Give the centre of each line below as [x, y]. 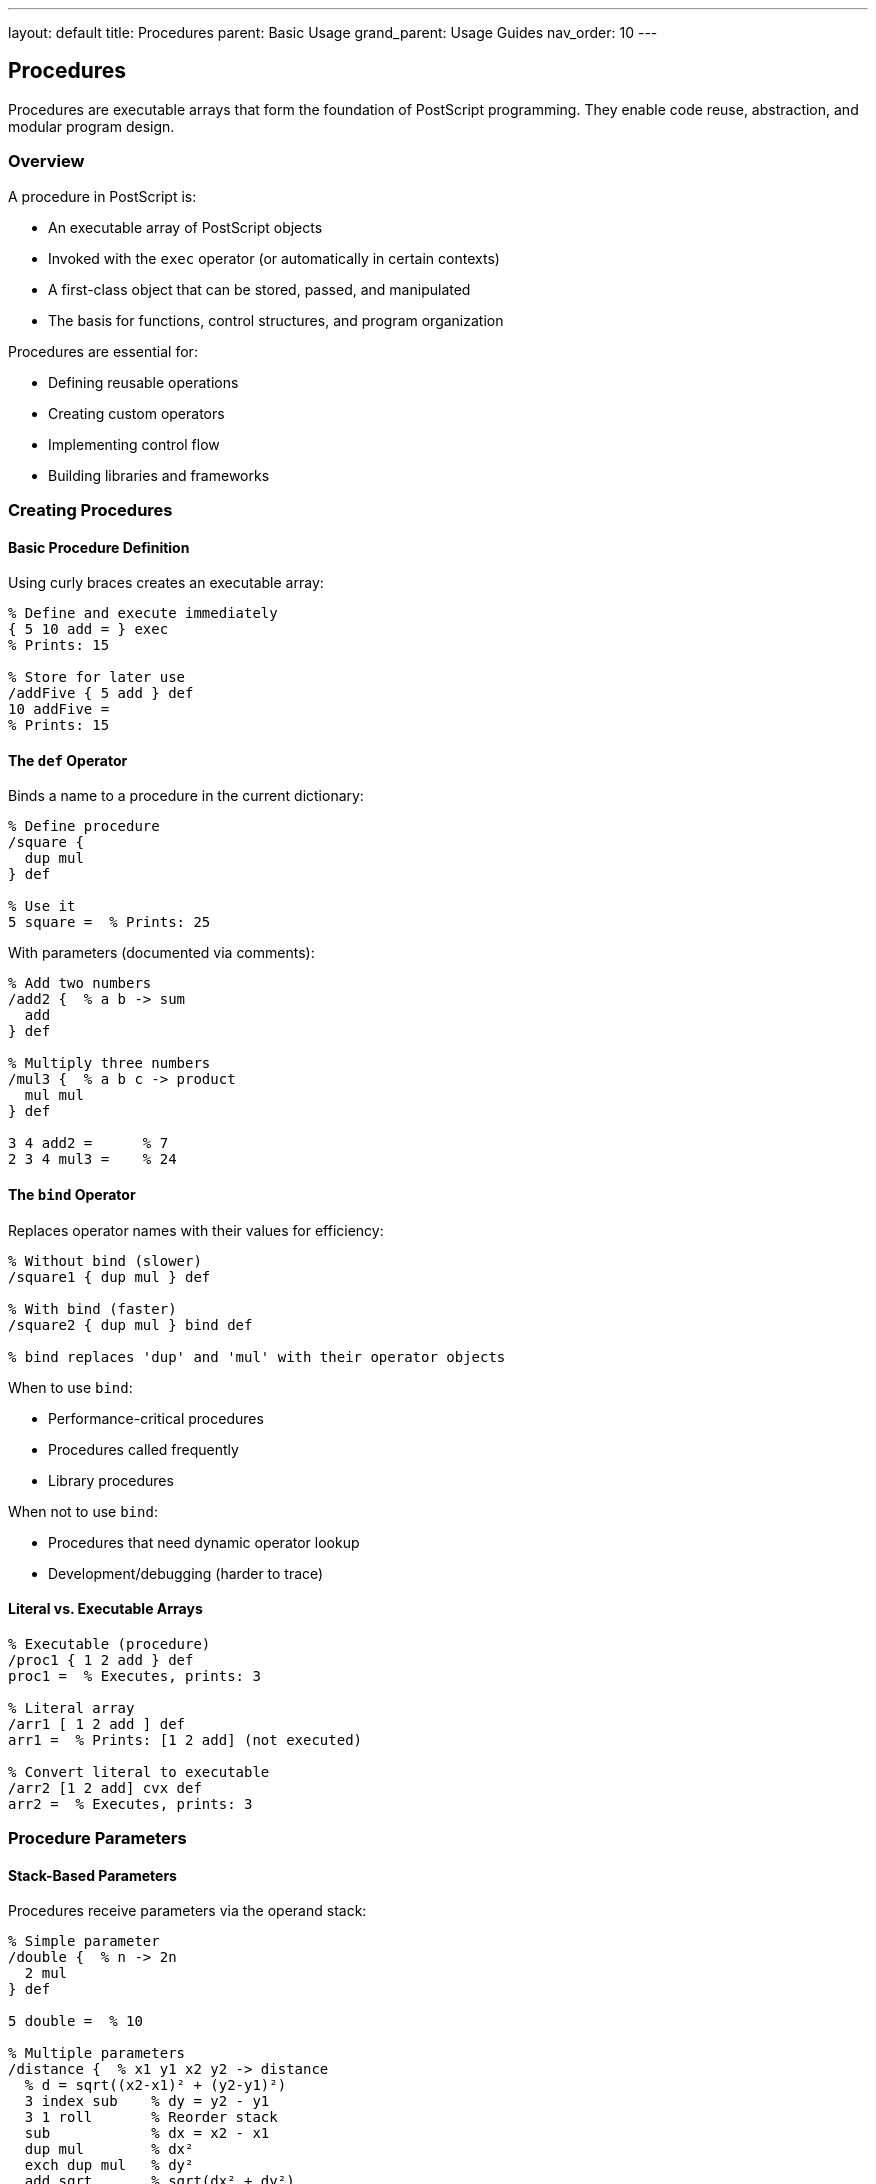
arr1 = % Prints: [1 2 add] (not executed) [185, 1739]
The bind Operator [72, 1195]
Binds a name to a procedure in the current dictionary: [186, 796]
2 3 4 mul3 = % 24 [92, 1159]
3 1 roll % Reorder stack [151, 2117]
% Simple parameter [84, 1941]
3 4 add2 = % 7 [88, 1143]
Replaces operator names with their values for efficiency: [196, 1230]
